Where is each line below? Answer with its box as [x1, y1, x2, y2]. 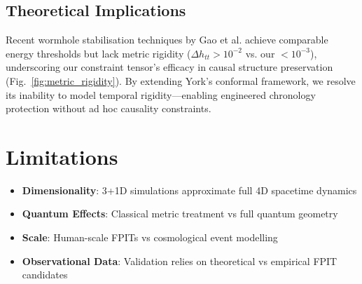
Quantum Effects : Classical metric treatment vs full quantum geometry [22, 206, 338, 221]
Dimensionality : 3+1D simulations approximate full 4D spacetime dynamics [22, 182, 357, 197]
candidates [22, 267, 68, 282]
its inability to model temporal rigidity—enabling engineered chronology [6, 87, 316, 102]
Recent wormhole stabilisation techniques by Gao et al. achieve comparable [6, 32, 328, 47]
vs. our [245, 46, 275, 60]
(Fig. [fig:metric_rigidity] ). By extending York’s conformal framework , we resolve [6, 73, 356, 88]
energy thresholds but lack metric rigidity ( [6, 46, 191, 60]
